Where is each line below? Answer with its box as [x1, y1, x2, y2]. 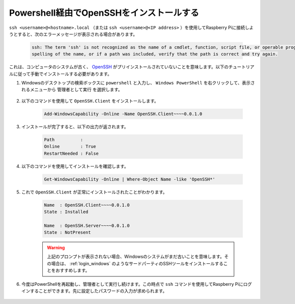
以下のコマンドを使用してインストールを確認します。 [21, 163, 129, 169]
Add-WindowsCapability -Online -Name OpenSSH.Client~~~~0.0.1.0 [44, 111, 203, 116]
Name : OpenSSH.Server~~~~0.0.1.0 [44, 222, 130, 228]
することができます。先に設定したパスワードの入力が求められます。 [29, 288, 167, 294]
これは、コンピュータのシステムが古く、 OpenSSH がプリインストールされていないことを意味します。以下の [9, 64, 229, 70]
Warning [47, 245, 65, 250]
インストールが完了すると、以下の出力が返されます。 [21, 123, 129, 130]
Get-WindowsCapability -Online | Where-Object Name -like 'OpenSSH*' [44, 176, 215, 182]
